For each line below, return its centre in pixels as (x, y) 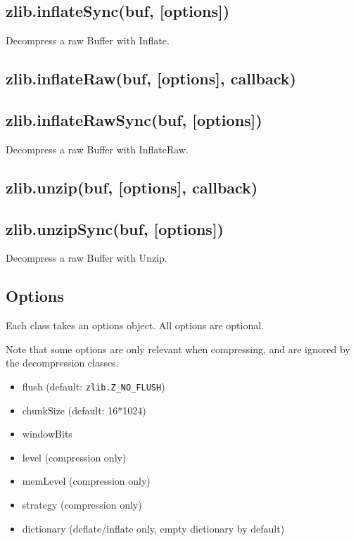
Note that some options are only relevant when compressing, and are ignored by (178, 349)
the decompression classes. (62, 363)
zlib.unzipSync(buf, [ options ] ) (115, 228)
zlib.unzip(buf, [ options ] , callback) (132, 187)
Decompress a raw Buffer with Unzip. (87, 258)
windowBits (47, 434)
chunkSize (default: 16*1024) (84, 410)
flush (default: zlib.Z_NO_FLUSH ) (94, 386)
